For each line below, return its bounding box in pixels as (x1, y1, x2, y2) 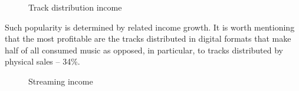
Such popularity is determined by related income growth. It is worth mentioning (5, 21, 295, 33)
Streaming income (28, 75, 93, 87)
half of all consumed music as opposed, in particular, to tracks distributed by (5, 43, 283, 56)
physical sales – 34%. (5, 55, 80, 68)
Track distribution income (28, 1, 122, 13)
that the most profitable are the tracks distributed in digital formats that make (5, 32, 291, 45)
